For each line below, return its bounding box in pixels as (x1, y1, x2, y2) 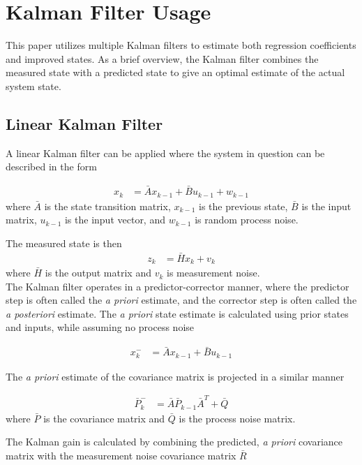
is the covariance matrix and (43, 411, 165, 425)
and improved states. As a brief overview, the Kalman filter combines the (6, 51, 319, 66)
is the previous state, (199, 198, 288, 213)
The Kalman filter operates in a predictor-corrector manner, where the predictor (6, 279, 349, 293)
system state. (6, 78, 61, 93)
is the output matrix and (45, 265, 151, 280)
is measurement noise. (167, 265, 260, 280)
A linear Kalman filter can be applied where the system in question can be (6, 145, 325, 160)
